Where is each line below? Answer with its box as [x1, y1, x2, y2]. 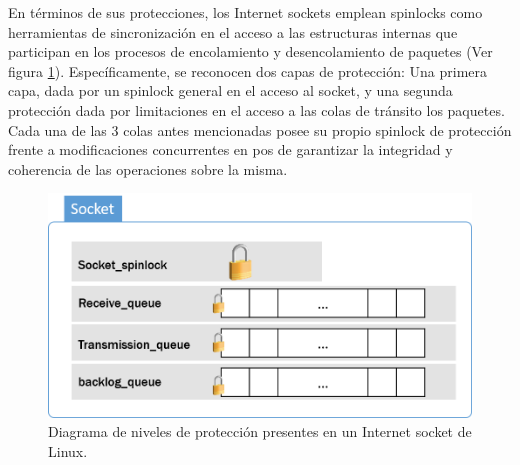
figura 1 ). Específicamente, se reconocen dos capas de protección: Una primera [8, 60, 487, 81]
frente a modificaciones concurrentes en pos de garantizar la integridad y [8, 139, 453, 160]
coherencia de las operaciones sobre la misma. [8, 158, 288, 179]
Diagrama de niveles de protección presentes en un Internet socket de [48, 421, 472, 442]
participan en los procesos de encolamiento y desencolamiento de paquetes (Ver [8, 41, 493, 62]
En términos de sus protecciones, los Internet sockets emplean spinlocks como [8, 2, 483, 22]
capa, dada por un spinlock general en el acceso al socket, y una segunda [8, 80, 453, 101]
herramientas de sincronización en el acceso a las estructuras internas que [8, 21, 458, 42]
